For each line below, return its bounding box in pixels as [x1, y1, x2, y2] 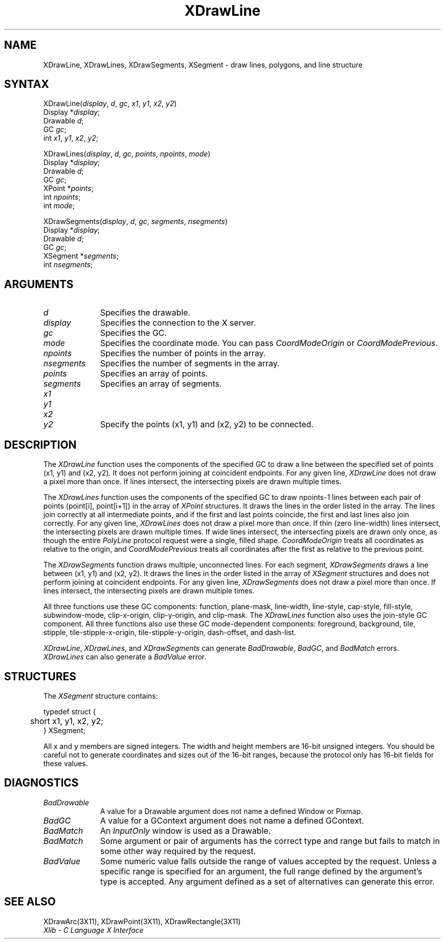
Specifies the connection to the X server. [100, 318, 256, 328]
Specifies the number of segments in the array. [100, 358, 280, 369]
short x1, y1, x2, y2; [30, 715, 104, 726]
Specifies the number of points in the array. [100, 348, 266, 359]
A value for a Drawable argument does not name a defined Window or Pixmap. [100, 806, 363, 815]
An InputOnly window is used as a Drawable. [100, 825, 271, 836]
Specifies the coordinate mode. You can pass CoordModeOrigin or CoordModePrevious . [100, 338, 438, 349]
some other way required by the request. [100, 845, 256, 856]
